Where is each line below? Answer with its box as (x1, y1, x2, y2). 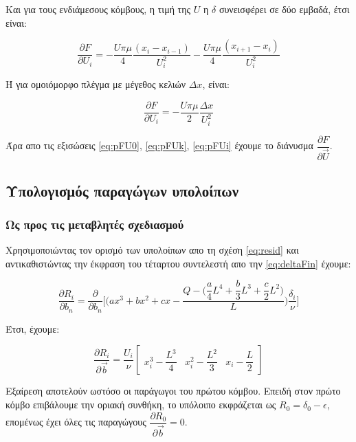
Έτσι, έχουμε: (5, 321, 60, 335)
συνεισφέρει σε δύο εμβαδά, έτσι (219, 2, 350, 16)
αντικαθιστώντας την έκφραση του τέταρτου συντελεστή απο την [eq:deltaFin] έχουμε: (5, 256, 351, 270)
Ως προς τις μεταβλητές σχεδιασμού (5, 215, 184, 232)
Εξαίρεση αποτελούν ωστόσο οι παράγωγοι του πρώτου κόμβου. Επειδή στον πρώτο (5, 384, 341, 398)
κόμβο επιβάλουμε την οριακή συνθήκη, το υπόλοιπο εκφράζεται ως (5, 397, 276, 412)
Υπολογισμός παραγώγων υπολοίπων (5, 179, 239, 201)
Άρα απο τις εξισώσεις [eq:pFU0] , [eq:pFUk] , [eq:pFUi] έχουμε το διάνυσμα (5, 138, 313, 153)
